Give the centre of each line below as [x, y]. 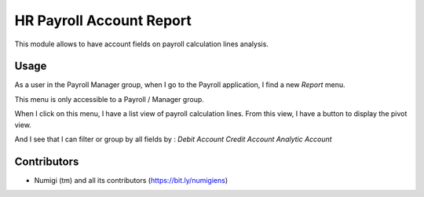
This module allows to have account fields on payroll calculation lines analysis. [141, 44]
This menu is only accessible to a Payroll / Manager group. [109, 99]
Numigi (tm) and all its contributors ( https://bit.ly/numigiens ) [131, 180]
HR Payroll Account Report [103, 20]
